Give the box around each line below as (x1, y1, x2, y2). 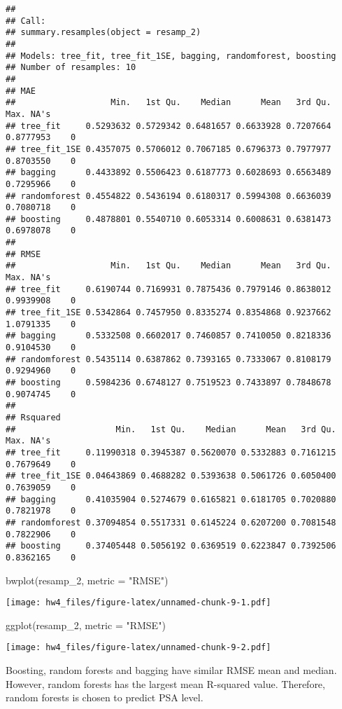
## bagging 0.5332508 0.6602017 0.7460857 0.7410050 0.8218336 (6, 331, 332, 341)
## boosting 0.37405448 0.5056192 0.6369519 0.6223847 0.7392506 (6, 541, 336, 551)
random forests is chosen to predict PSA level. (6, 690, 204, 705)
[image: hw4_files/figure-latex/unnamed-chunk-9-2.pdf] (6, 642, 271, 653)
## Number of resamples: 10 (6, 62, 136, 73)
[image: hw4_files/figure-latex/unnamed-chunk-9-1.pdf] (6, 598, 271, 608)
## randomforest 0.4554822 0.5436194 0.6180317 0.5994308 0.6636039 (6, 191, 332, 201)
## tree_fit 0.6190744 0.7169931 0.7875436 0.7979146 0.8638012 (6, 284, 332, 294)
